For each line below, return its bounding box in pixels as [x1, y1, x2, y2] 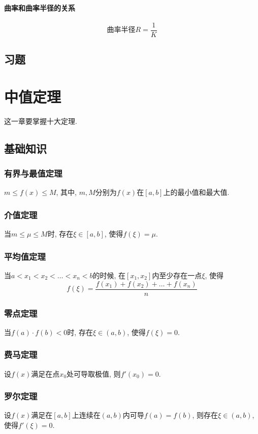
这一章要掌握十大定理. [4, 115, 77, 126]
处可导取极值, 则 [67, 368, 121, 379]
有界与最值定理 [4, 167, 62, 180]
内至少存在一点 [152, 270, 202, 280]
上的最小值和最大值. [163, 187, 230, 197]
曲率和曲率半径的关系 [4, 2, 75, 13]
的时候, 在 [92, 270, 126, 280]
